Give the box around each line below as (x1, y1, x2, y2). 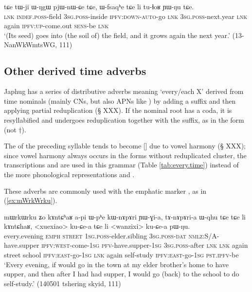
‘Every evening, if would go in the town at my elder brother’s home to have (4, 259, 229, 269)
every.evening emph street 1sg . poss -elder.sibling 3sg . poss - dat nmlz (4, 230, 203, 240)
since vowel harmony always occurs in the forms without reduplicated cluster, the (4, 150, 247, 160)
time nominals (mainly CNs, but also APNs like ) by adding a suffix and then (4, 95, 236, 106)
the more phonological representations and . (4, 169, 135, 179)
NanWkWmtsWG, (4, 39, 57, 50)
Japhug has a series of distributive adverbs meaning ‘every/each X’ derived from (4, 86, 244, 96)
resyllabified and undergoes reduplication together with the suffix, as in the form (4, 114, 244, 125)
